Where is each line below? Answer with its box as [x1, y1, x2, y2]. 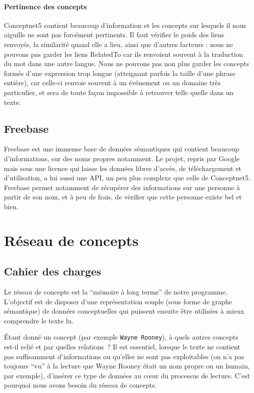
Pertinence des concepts [4, 1, 87, 11]
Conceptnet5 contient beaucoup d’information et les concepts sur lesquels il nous [4, 20, 247, 30]
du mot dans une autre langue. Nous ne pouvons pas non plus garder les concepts [4, 58, 249, 69]
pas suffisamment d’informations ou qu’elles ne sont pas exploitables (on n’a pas [4, 351, 245, 361]
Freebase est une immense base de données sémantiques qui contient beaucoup [4, 144, 239, 154]
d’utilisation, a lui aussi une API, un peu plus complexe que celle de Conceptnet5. [4, 172, 251, 183]
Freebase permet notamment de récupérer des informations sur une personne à [4, 182, 240, 192]
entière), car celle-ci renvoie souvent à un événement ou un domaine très [4, 77, 221, 88]
